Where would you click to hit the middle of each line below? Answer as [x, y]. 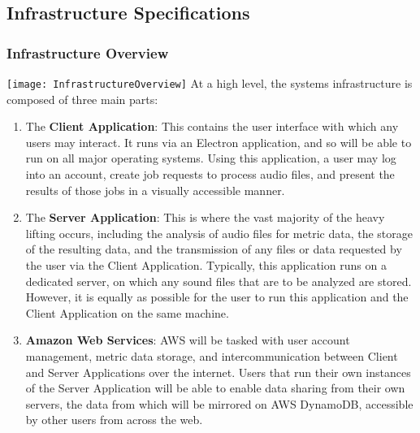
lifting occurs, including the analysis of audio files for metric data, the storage [219, 233]
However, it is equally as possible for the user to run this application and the [217, 297]
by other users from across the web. [114, 420]
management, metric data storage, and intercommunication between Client [212, 355]
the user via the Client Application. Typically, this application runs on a [206, 265]
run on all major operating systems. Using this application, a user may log [211, 158]
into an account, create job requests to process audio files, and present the [210, 174]
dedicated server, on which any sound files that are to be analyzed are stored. [219, 281]
